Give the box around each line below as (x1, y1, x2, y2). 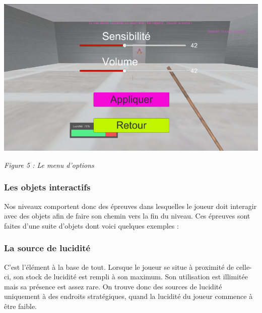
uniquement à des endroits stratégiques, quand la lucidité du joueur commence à (4, 291, 253, 301)
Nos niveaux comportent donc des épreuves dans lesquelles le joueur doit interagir (4, 200, 257, 211)
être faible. (4, 301, 37, 311)
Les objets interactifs (4, 181, 91, 193)
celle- (236, 261, 252, 272)
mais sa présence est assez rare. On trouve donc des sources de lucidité (4, 281, 222, 291)
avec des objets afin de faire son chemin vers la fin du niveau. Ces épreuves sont (4, 211, 250, 221)
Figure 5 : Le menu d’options (4, 159, 94, 170)
